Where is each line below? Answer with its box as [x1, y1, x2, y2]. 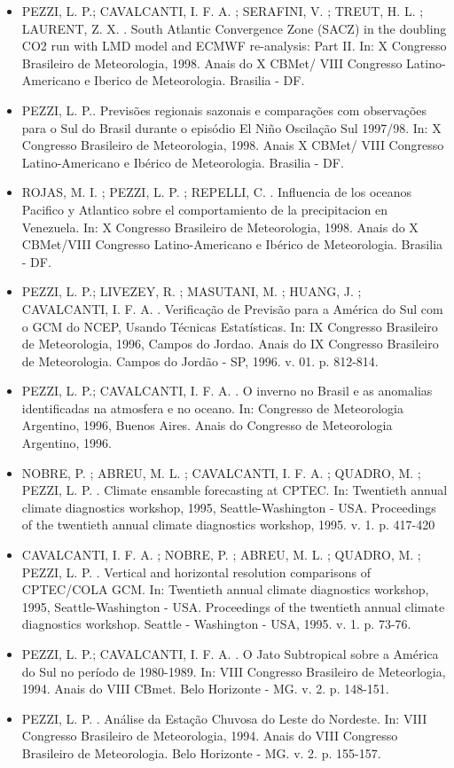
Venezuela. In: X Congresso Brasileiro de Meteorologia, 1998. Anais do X [21, 217, 419, 236]
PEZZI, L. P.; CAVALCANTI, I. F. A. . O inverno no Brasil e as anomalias [21, 381, 433, 400]
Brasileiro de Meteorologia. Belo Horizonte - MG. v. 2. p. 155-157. [21, 743, 381, 762]
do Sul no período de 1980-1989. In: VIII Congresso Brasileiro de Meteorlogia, [21, 662, 446, 680]
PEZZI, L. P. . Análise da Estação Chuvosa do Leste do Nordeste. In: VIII [21, 709, 427, 727]
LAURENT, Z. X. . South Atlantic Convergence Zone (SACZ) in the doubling [21, 19, 447, 37]
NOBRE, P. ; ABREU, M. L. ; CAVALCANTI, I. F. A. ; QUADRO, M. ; [21, 463, 421, 482]
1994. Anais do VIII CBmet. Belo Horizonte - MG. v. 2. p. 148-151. [21, 679, 389, 698]
